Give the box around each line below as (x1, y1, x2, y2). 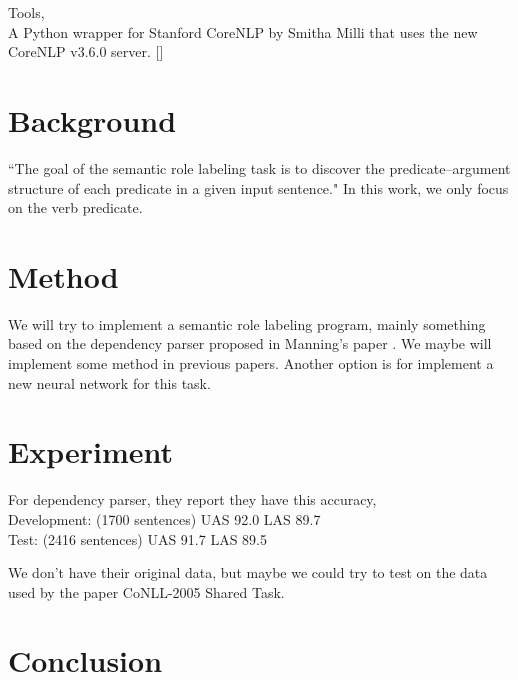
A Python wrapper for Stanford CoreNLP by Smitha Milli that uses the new (8, 21, 478, 42)
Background (8, 99, 177, 140)
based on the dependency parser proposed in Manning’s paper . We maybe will (8, 333, 492, 354)
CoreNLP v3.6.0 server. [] (8, 41, 164, 62)
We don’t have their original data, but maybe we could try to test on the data (8, 562, 488, 583)
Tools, (8, 2, 45, 22)
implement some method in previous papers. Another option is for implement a (8, 353, 494, 373)
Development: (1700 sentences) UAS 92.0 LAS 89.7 (8, 508, 321, 529)
